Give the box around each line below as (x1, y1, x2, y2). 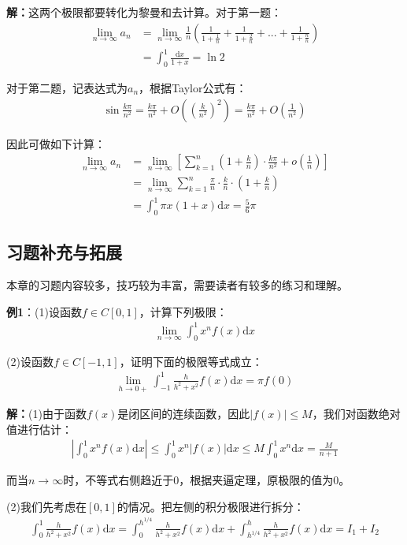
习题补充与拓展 (6, 240, 122, 264)
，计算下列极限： (139, 303, 228, 319)
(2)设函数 (6, 353, 54, 369)
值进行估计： (6, 420, 72, 437)
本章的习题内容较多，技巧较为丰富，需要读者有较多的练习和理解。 (6, 277, 348, 293)
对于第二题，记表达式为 (6, 79, 128, 95)
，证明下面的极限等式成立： (119, 353, 263, 369)
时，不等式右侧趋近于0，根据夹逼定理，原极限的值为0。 (63, 472, 350, 488)
